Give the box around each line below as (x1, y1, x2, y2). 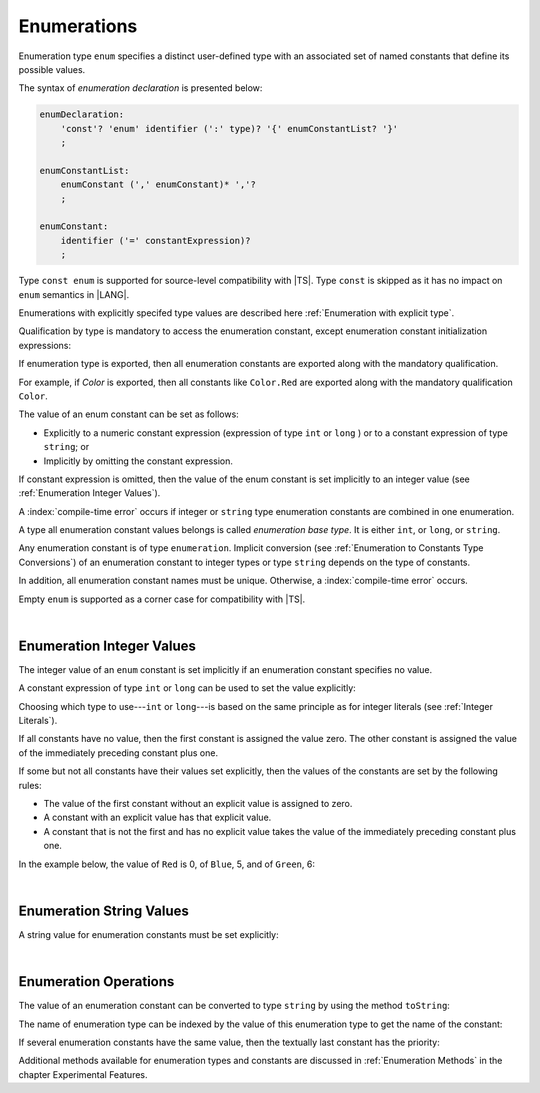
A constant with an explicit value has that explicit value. (43, 811, 272, 824)
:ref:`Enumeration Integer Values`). (18, 487, 161, 499)
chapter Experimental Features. (18, 1068, 149, 1080)
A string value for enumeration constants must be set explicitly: (18, 928, 279, 940)
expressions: (18, 339, 72, 351)
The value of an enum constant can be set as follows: (18, 408, 239, 420)
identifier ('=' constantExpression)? (60, 235, 251, 246)
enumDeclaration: (39, 109, 125, 120)
